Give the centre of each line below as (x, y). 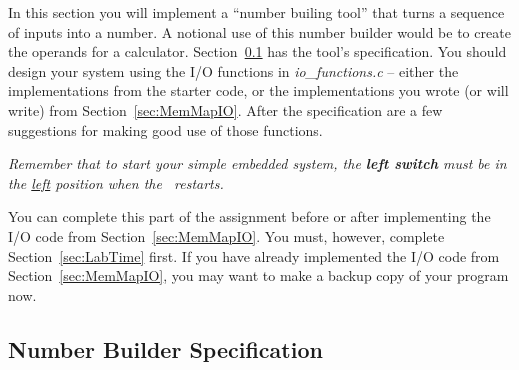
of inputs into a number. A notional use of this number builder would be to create (259, 31)
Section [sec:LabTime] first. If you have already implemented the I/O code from (254, 255)
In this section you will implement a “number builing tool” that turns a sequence (256, 12)
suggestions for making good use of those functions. (165, 129)
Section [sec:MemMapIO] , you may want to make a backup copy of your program (258, 275)
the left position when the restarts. (116, 182)
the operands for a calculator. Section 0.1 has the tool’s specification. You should (257, 51)
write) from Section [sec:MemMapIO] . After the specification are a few (225, 109)
